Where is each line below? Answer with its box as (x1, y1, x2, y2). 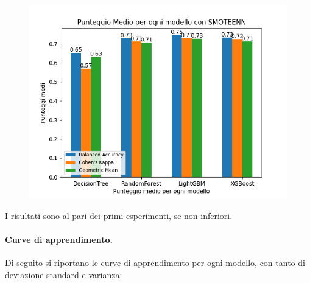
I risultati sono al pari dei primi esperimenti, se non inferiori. (5, 209, 233, 222)
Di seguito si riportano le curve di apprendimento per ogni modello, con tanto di (5, 256, 305, 268)
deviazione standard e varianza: (5, 268, 122, 281)
